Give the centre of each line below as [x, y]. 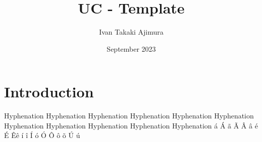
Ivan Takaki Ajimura [131, 32]
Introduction [49, 92]
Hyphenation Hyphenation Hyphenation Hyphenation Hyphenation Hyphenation [129, 116]
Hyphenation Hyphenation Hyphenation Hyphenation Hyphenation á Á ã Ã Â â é [131, 125]
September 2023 [131, 48]
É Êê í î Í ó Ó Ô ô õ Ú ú [42, 135]
